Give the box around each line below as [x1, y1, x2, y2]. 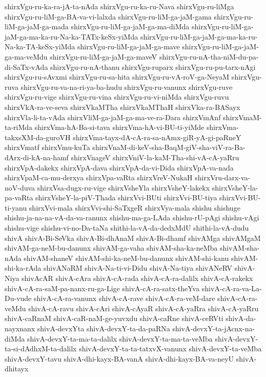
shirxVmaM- [223, 111, 262, 122]
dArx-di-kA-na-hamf [5, 152, 69, 162]
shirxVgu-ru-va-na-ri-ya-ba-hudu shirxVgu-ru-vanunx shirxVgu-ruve [21, 81, 233, 92]
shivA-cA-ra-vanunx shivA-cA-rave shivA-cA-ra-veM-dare [33, 293, 215, 304]
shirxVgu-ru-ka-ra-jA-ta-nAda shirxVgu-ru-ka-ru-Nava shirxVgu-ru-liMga [5, 1, 234, 11]
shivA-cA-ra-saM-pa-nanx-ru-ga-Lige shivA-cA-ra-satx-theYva [5, 282, 200, 293]
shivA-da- [226, 313, 256, 324]
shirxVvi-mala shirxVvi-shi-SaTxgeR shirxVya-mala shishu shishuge [29, 202, 240, 213]
